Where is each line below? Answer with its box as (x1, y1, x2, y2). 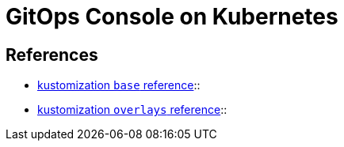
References (6, 44, 98, 65)
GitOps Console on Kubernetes (6, 3, 338, 30)
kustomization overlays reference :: (37, 103, 227, 117)
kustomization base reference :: (37, 78, 201, 92)
